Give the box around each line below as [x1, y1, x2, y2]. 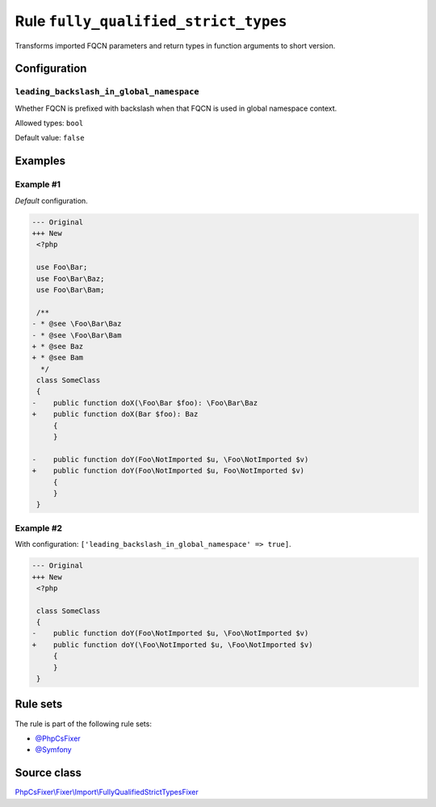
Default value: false [15, 133, 85, 143]
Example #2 [15, 522, 63, 533]
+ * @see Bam [31, 353, 84, 363]
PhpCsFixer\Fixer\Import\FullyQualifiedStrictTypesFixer [15, 788, 199, 797]
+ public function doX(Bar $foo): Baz [31, 410, 199, 419]
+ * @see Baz [31, 342, 84, 351]
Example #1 [15, 179, 61, 190]
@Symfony [35, 745, 72, 754]
